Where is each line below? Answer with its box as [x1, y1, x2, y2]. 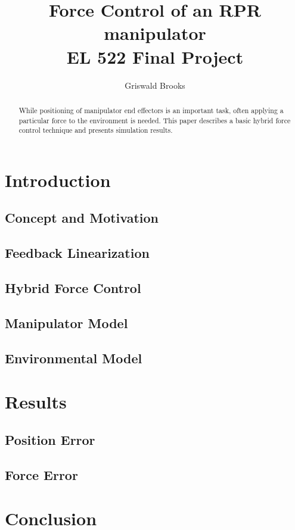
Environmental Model [5, 348, 142, 367]
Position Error [5, 430, 95, 448]
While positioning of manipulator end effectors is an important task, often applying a [18, 105, 284, 115]
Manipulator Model [5, 313, 128, 332]
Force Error [5, 465, 78, 484]
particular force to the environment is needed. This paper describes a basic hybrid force [18, 115, 291, 125]
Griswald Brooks [125, 79, 185, 91]
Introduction [5, 167, 111, 192]
